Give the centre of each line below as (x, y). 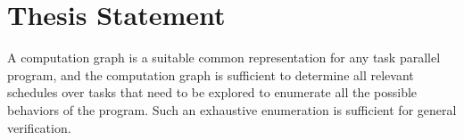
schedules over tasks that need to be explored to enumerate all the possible (212, 92)
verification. (39, 127)
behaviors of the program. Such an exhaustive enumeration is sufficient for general (232, 109)
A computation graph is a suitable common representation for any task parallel (224, 58)
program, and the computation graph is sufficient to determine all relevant (211, 74)
